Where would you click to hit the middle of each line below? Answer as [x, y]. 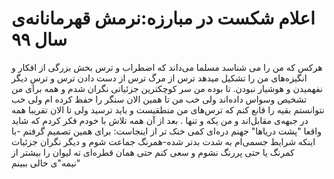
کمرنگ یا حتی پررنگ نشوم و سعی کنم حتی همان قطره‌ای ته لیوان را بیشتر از [153, 152]
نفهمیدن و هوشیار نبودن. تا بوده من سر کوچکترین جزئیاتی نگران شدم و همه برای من [167, 88]
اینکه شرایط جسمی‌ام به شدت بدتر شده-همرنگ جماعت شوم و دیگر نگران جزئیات [163, 141]
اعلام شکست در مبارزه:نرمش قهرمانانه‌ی [163, 18]
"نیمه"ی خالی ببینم [46, 163]
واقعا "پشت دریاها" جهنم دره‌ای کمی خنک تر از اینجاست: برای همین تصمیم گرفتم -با [166, 131]
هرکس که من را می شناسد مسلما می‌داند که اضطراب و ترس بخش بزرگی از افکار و [167, 67]
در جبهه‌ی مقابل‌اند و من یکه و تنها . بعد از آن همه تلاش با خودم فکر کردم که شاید [160, 120]
